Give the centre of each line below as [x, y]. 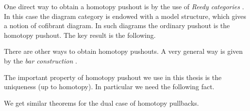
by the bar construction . [41, 60]
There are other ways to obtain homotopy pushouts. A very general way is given [124, 51]
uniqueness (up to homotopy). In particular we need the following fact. [109, 87]
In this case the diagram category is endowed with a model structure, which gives [125, 16]
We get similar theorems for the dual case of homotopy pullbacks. [101, 103]
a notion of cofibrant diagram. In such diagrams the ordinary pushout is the [117, 25]
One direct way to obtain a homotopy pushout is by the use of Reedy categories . [124, 6]
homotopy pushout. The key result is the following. [80, 35]
